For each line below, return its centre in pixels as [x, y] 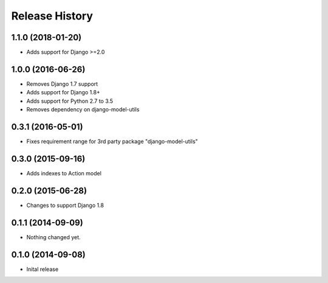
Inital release [43, 269]
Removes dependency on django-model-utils [83, 110]
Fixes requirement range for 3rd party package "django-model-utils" [112, 141]
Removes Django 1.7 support [62, 84]
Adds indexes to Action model [64, 173]
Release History [52, 16]
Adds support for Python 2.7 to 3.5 [70, 101]
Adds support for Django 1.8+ [63, 93]
